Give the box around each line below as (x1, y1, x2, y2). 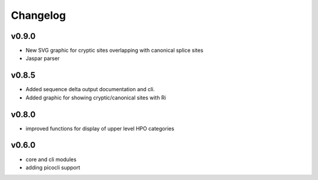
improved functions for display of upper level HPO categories (25, 125, 175, 132)
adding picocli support (25, 164, 81, 171)
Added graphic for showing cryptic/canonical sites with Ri (25, 94, 166, 101)
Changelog (11, 9, 66, 22)
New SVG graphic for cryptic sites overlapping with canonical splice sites (25, 47, 204, 54)
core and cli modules (25, 156, 77, 163)
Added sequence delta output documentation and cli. (25, 86, 155, 93)
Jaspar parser (25, 55, 60, 62)
